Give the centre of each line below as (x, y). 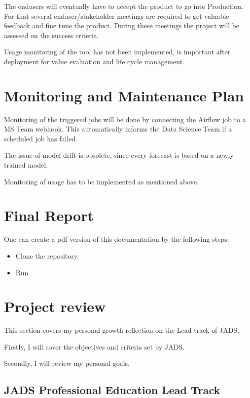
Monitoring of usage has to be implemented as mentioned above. (101, 181)
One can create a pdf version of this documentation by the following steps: (117, 239)
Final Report (49, 215)
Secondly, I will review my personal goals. (67, 363)
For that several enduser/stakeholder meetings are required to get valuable (117, 16)
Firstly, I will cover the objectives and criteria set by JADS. (94, 346)
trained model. (26, 165)
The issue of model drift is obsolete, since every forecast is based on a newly (119, 155)
